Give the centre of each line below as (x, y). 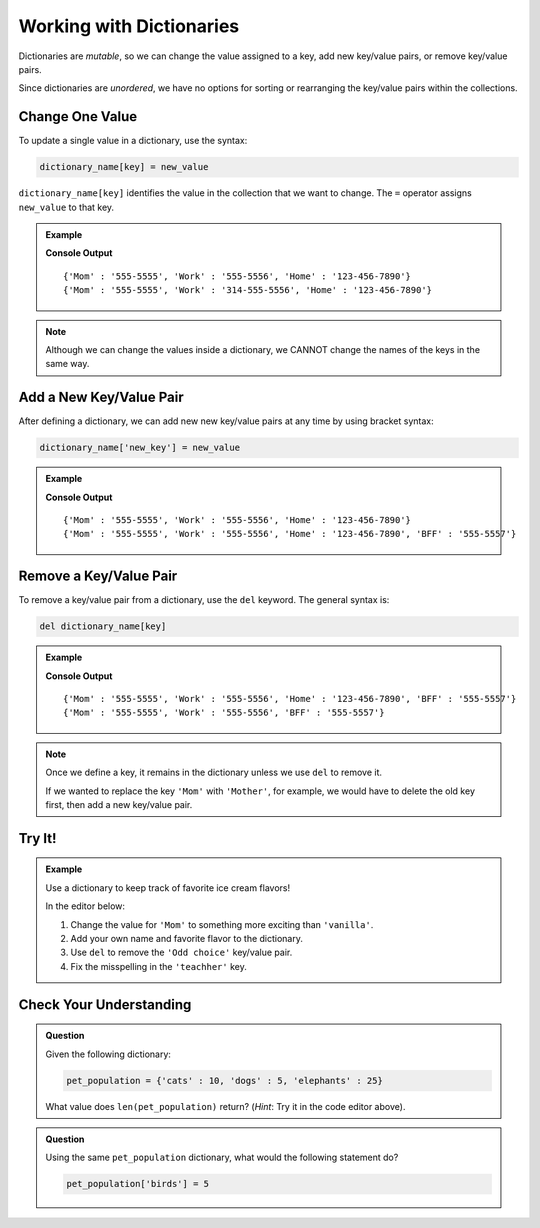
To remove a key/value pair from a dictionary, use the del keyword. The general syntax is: (204, 600)
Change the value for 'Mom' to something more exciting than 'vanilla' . (222, 924)
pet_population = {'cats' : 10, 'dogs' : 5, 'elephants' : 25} (225, 1080)
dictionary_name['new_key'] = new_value (139, 448)
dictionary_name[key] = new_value (124, 167)
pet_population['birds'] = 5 (138, 1184)
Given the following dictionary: (108, 1054)
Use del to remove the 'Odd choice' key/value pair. (181, 952)
